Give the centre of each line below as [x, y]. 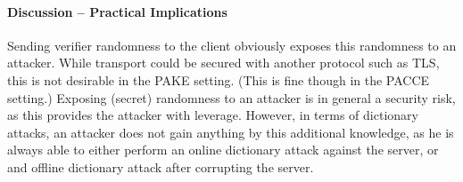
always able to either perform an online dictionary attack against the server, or [223, 150]
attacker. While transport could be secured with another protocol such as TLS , [223, 63]
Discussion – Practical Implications [117, 11]
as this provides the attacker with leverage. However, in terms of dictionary [213, 115]
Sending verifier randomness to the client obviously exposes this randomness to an [232, 45]
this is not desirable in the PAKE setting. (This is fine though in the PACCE [219, 79]
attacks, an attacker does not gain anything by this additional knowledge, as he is [231, 132]
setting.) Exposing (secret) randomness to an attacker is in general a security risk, [231, 97]
